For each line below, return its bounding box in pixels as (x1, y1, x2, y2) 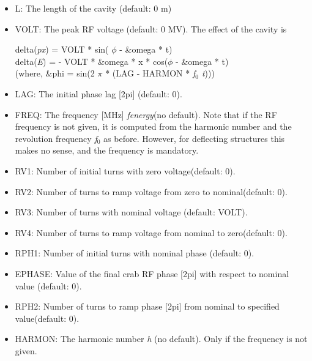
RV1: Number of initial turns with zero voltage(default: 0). (15, 164, 236, 177)
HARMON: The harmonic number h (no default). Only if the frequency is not (15, 332, 308, 345)
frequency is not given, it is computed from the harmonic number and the (15, 120, 292, 133)
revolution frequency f (15, 132, 97, 144)
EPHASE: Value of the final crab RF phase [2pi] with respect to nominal (15, 267, 289, 280)
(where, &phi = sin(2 (15, 67, 95, 80)
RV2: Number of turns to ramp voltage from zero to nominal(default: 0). (15, 185, 288, 198)
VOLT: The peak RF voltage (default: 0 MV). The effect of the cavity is (15, 22, 287, 35)
